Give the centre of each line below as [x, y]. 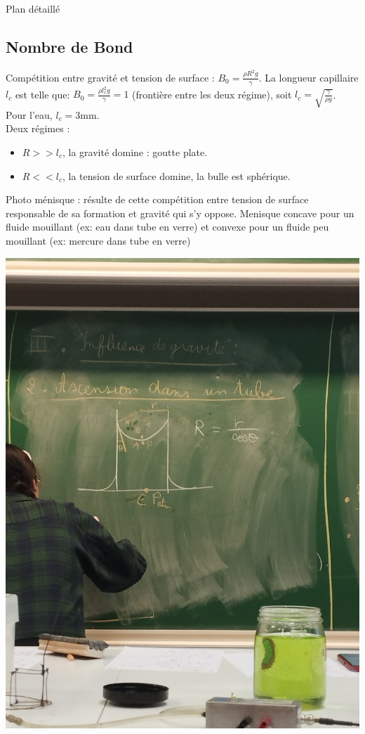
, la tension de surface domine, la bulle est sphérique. [176, 175]
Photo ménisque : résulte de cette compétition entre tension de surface [157, 199]
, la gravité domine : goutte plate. [135, 152]
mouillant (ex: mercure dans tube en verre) [98, 240]
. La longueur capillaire [308, 77]
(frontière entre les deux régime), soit [212, 94]
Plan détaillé [33, 8]
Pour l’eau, [29, 114]
